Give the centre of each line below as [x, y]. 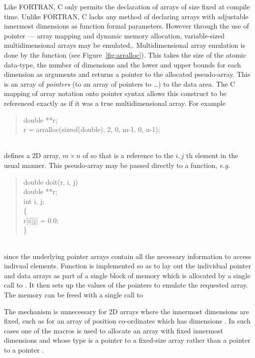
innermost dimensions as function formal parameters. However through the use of [127, 26]
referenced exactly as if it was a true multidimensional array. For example [115, 103]
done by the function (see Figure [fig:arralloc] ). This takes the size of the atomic [125, 54]
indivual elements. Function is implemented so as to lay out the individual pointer [128, 266]
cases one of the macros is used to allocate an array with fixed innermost [113, 330]
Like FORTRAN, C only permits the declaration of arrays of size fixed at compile [127, 6]
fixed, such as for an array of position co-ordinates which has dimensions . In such [127, 321]
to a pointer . [24, 350]
